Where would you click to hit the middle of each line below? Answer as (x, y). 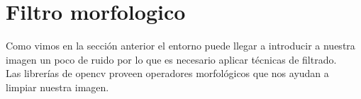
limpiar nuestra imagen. (57, 87)
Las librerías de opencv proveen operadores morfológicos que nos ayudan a (167, 73)
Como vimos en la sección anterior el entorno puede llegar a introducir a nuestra (180, 46)
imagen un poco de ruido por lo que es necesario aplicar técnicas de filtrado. (171, 59)
